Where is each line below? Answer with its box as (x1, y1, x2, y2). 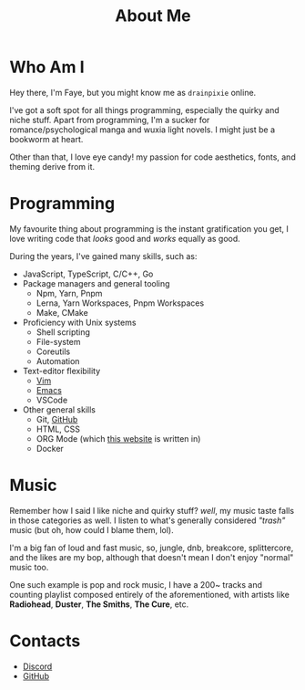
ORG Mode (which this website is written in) (36, 433, 201, 444)
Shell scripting (36, 326, 91, 338)
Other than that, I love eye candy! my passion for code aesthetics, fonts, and (9, 152, 296, 162)
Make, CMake (36, 307, 88, 318)
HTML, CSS (36, 423, 80, 434)
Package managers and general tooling (22, 277, 170, 288)
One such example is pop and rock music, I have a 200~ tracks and (9, 579, 262, 590)
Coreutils (36, 346, 71, 357)
